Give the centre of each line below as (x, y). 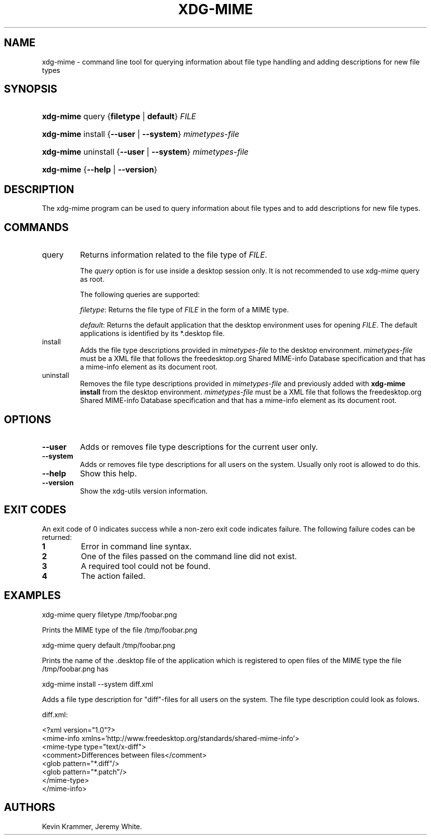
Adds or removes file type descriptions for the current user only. (199, 447)
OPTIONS (28, 419)
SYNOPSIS (31, 89)
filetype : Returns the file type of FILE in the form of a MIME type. (184, 310)
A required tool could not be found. (146, 566)
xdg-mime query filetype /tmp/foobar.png (109, 614)
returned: (57, 537)
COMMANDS (36, 227)
